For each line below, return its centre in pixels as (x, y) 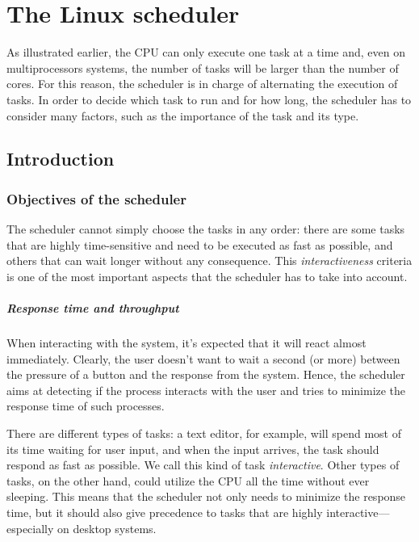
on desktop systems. (107, 528)
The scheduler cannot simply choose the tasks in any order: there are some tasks (206, 229)
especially (30, 528)
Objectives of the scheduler (96, 198)
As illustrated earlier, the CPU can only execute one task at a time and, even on (206, 52)
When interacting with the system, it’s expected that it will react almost (186, 343)
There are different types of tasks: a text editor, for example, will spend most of (204, 433)
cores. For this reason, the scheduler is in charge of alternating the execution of (202, 84)
